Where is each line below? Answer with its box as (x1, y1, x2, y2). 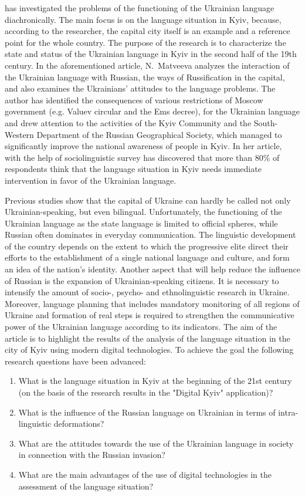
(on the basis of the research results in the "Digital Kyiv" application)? (18, 386, 273, 398)
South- (253, 116, 278, 129)
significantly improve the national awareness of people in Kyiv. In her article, (5, 140, 282, 152)
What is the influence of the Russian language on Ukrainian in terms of (18, 406, 276, 418)
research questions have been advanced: (5, 355, 147, 367)
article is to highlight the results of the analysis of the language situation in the (5, 332, 290, 344)
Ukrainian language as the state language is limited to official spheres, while (5, 217, 278, 229)
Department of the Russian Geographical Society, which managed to (36, 128, 282, 140)
